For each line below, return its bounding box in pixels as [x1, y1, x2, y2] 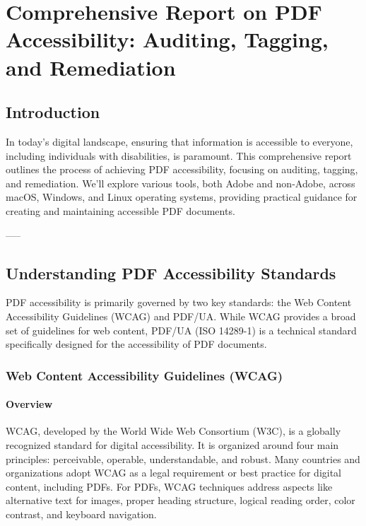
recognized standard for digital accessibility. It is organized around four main [6, 437, 339, 452]
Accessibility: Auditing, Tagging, [6, 25, 329, 54]
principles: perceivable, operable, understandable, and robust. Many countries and [6, 451, 360, 466]
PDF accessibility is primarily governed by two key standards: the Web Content [6, 295, 352, 310]
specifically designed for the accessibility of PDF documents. [6, 337, 267, 351]
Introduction [6, 101, 100, 123]
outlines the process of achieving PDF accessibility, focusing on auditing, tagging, [6, 162, 358, 177]
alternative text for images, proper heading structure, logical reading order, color [6, 493, 355, 508]
